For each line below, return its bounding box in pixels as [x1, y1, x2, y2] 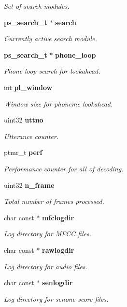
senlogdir [42, 277, 73, 288]
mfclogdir [42, 212, 74, 222]
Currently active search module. [4, 33, 97, 44]
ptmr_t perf [4, 147, 42, 157]
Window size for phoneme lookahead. [4, 98, 113, 108]
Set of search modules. [4, 1, 70, 11]
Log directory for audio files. [4, 261, 87, 271]
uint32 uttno [4, 115, 43, 125]
